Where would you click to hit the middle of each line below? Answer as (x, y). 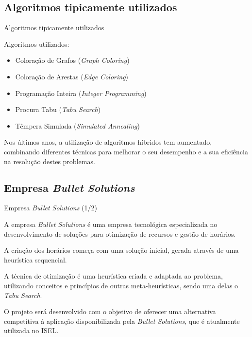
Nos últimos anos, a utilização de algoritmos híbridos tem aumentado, (108, 142)
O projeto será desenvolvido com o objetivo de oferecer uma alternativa (110, 311)
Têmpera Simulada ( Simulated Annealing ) (77, 125)
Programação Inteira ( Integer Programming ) (81, 93)
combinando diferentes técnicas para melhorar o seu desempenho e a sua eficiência (126, 151)
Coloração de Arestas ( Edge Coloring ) (72, 76)
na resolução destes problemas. (50, 161)
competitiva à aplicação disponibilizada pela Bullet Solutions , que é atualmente (122, 321)
